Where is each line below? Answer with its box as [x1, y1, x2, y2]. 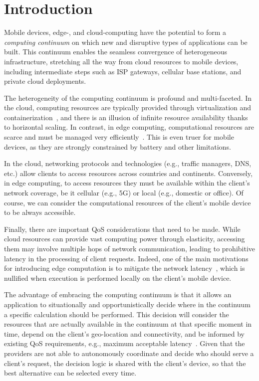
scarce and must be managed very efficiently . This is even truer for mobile [4, 132, 234, 142]
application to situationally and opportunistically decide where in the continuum [4, 299, 251, 309]
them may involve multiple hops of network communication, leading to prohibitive [4, 243, 256, 253]
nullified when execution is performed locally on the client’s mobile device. [4, 272, 232, 283]
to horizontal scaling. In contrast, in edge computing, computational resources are [4, 122, 255, 132]
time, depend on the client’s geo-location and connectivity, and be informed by [4, 328, 245, 339]
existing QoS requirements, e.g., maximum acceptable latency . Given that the [4, 338, 245, 349]
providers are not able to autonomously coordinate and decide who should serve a [4, 348, 254, 358]
